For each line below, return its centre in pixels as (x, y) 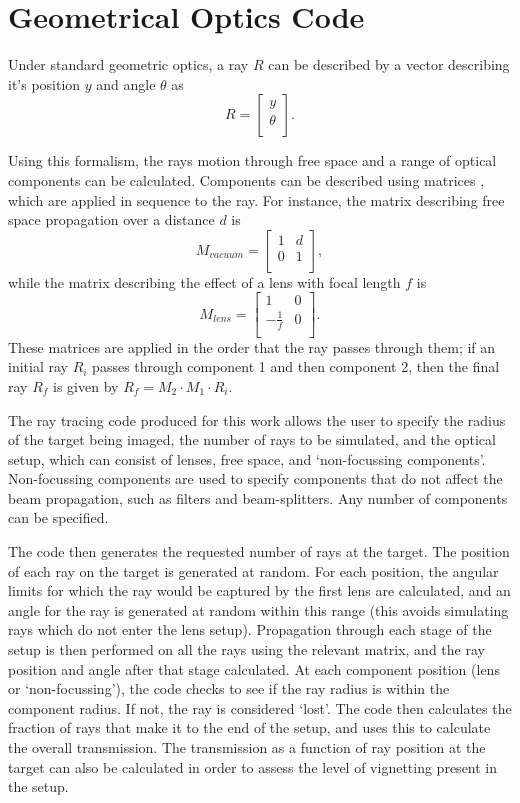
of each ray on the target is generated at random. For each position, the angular (253, 570)
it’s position (44, 83)
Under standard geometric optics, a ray (128, 64)
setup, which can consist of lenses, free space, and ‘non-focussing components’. (247, 458)
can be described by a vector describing (389, 64)
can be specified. (58, 517)
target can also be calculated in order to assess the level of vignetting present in (253, 766)
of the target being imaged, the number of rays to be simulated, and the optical (252, 439)
